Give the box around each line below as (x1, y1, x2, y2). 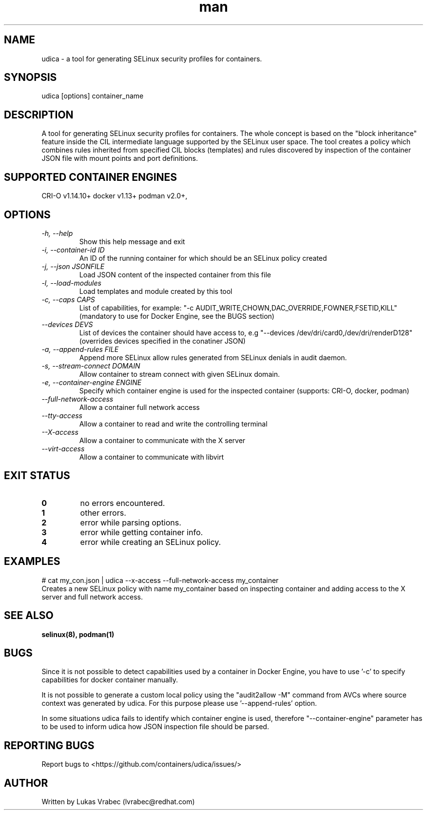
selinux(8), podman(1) (41, 630, 115, 639)
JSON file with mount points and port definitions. (41, 154, 198, 163)
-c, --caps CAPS (41, 295, 95, 304)
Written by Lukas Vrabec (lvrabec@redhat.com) (41, 797, 195, 806)
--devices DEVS (41, 320, 93, 329)
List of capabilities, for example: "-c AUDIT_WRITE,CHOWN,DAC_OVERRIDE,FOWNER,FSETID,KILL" (79, 303, 397, 312)
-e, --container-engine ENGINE (41, 378, 142, 387)
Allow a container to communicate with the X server (79, 436, 246, 445)
